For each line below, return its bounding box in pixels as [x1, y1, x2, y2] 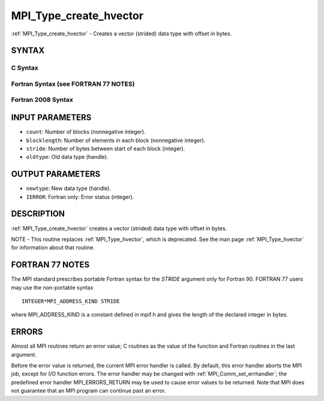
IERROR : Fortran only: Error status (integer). [26, 193, 134, 200]
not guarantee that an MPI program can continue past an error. [11, 387, 166, 394]
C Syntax [11, 64, 38, 72]
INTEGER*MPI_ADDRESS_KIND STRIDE [22, 298, 120, 304]
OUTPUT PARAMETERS [11, 169, 101, 179]
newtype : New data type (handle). [26, 185, 111, 192]
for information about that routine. [11, 244, 95, 251]
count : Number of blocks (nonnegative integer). [26, 128, 146, 135]
